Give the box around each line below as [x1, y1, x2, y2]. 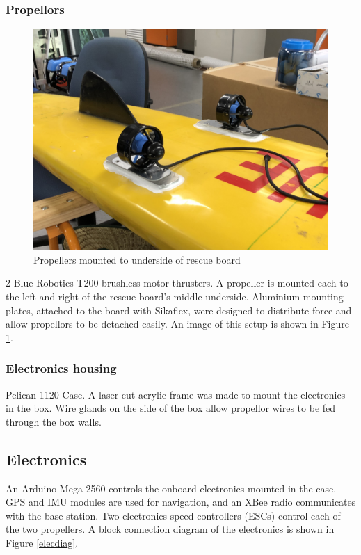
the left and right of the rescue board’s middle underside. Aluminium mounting [6, 289, 344, 303]
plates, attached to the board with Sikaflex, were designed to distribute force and [6, 303, 352, 317]
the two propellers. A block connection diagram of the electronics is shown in [6, 522, 335, 536]
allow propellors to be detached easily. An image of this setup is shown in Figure [6, 316, 349, 331]
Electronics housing [6, 360, 117, 377]
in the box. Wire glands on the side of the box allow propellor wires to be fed [6, 401, 336, 415]
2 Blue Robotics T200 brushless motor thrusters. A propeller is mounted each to [6, 275, 348, 290]
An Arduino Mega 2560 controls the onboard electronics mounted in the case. [6, 481, 337, 495]
